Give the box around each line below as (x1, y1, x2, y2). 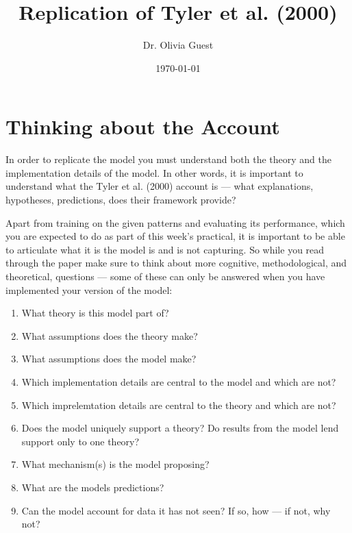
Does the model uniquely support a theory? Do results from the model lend (21, 421, 339, 435)
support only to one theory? (21, 434, 140, 448)
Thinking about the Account (5, 112, 280, 140)
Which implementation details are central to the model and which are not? (21, 374, 336, 388)
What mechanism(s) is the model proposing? (21, 457, 210, 471)
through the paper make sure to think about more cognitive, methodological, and (5, 256, 347, 270)
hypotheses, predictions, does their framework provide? (5, 193, 236, 207)
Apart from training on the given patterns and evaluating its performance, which (5, 215, 345, 230)
